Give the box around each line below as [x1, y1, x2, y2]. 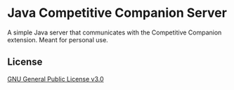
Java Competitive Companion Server [7, 5, 227, 21]
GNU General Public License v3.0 [7, 75, 104, 83]
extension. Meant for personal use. [7, 35, 109, 44]
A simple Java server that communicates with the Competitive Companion [7, 28, 222, 37]
